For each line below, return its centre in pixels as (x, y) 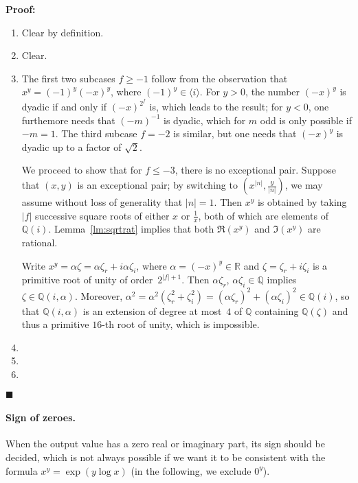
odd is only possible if (306, 120)
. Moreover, (99, 295)
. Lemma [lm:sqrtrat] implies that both (131, 229)
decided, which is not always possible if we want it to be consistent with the (166, 457)
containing (277, 310)
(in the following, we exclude (191, 470)
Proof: (21, 9)
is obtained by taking (302, 202)
